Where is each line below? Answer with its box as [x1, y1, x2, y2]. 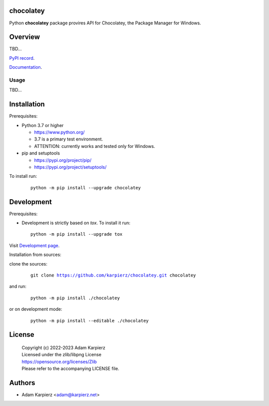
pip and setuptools [21, 150, 60, 156]
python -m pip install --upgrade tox [30, 232, 123, 237]
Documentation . [9, 64, 42, 70]
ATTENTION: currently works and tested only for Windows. [34, 143, 155, 149]
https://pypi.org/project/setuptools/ [34, 164, 107, 170]
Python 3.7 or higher [21, 122, 64, 128]
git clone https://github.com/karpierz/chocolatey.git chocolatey [30, 272, 196, 278]
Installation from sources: [9, 252, 62, 258]
